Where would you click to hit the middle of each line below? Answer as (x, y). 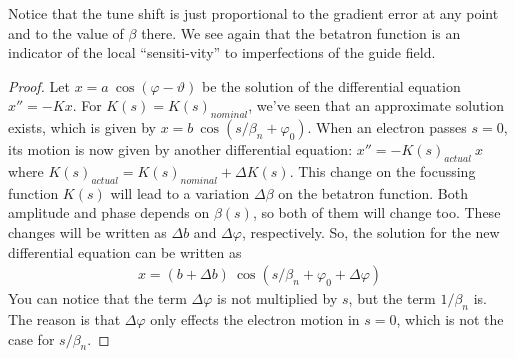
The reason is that (64, 318)
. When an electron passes (387, 127)
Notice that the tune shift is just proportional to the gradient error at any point (253, 13)
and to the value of (66, 32)
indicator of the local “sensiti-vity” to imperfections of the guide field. (222, 52)
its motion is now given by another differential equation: (180, 149)
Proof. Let (39, 85)
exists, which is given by (82, 127)
